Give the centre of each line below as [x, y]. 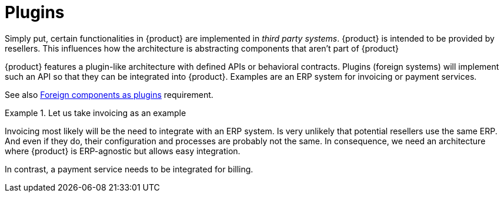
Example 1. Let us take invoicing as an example [96, 113]
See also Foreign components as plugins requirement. [109, 94]
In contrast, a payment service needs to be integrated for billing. [129, 169]
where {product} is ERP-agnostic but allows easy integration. [123, 151]
